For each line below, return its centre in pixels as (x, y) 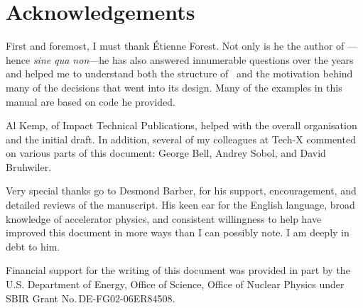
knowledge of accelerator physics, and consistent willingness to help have (164, 218)
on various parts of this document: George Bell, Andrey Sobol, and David (166, 153)
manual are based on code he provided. (91, 101)
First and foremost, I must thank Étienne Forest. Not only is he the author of (175, 46)
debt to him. (33, 246)
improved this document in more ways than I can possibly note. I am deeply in (178, 232)
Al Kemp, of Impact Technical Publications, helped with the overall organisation (181, 125)
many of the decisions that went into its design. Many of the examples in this (174, 87)
